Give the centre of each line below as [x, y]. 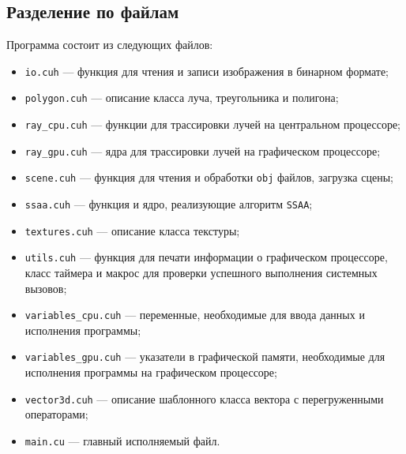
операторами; [56, 414]
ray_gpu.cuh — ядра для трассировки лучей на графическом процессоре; [203, 150]
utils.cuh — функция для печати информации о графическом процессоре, [206, 257]
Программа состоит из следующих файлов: [110, 45]
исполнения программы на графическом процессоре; [151, 372]
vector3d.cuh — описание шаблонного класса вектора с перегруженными [204, 398]
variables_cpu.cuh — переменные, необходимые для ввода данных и [195, 315]
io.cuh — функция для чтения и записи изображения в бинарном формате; [207, 71]
